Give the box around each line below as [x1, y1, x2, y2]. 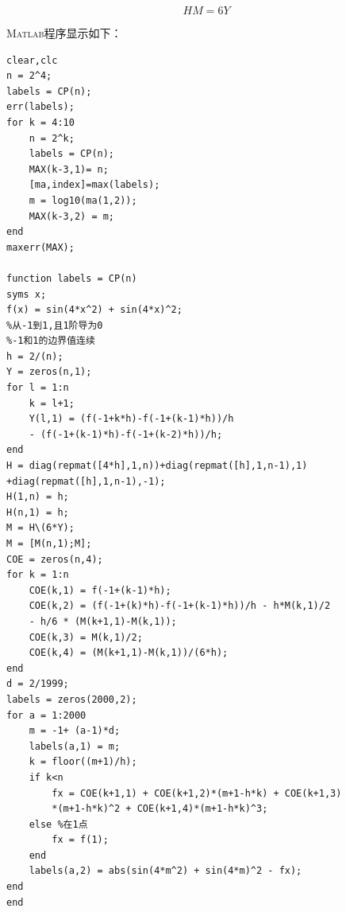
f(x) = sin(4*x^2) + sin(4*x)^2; [6, 304, 183, 316]
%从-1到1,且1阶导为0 [6, 319, 103, 331]
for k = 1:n [6, 569, 69, 581]
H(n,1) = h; [6, 506, 69, 518]
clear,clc [6, 54, 58, 66]
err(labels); [6, 101, 75, 113]
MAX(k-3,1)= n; [29, 163, 109, 175]
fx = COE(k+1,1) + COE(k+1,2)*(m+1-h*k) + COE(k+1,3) [52, 787, 342, 799]
